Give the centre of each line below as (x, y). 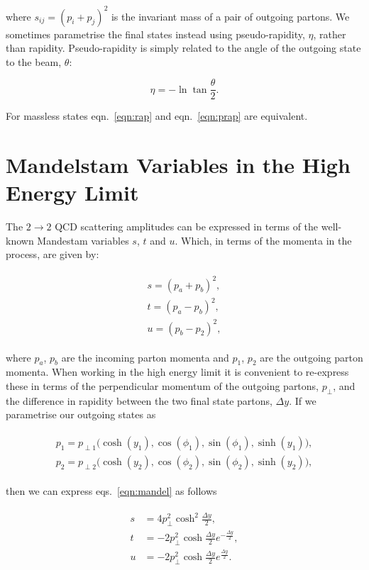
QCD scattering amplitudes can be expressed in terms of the (187, 227)
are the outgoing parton (312, 357)
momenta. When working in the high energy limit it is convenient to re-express (177, 372)
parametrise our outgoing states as (81, 414)
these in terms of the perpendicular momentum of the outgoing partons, (163, 386)
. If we (303, 400)
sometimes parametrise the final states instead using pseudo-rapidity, (155, 34)
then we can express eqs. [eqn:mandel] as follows (111, 491)
